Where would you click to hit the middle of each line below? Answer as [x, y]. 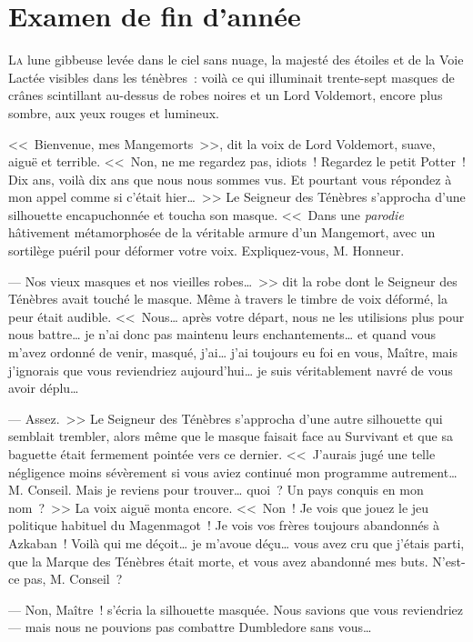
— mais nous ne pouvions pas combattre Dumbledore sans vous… [190, 627]
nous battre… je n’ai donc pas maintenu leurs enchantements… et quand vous [222, 334]
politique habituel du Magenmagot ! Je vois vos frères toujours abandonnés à [224, 525]
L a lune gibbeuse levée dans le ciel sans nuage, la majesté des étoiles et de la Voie [236, 60]
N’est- [449, 561]
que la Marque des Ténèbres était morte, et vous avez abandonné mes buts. [218, 561]
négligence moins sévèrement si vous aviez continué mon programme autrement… [233, 471]
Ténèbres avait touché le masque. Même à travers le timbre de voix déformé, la [228, 299]
